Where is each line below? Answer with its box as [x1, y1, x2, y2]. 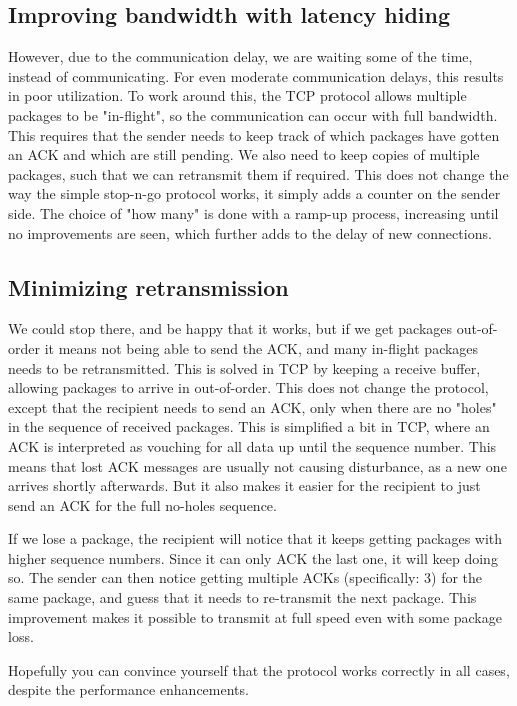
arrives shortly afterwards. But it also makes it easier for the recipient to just [8, 475, 481, 496]
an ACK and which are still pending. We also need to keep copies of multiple [8, 144, 480, 165]
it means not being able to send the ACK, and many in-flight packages [44, 337, 479, 358]
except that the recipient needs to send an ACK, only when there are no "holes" [8, 396, 497, 417]
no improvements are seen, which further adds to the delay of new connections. [8, 222, 492, 243]
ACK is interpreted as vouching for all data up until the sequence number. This [8, 435, 497, 456]
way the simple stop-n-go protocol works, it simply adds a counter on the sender [8, 183, 501, 204]
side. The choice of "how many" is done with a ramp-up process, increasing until [8, 202, 499, 223]
